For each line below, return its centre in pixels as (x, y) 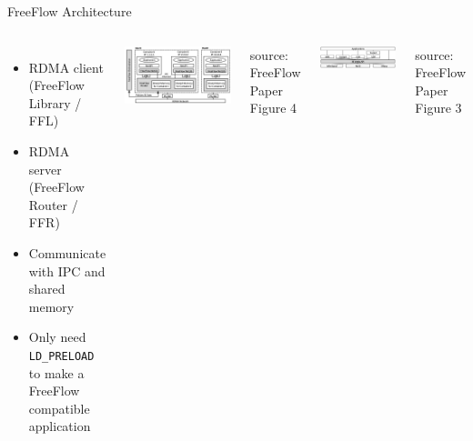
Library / (55, 102)
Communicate (67, 252)
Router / (53, 204)
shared (47, 289)
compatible (59, 408)
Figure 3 (438, 108)
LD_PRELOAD (61, 356)
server (45, 169)
